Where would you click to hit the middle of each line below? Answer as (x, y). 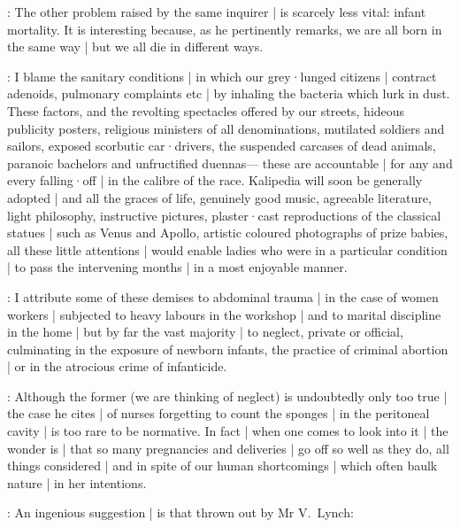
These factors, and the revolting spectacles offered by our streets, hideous (206, 110)
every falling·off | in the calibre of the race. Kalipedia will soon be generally (215, 180)
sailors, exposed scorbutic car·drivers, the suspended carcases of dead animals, (222, 146)
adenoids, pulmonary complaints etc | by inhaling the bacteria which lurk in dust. (229, 93)
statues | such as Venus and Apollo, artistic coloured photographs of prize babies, (228, 233)
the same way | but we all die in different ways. (135, 47)
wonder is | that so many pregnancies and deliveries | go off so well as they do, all (228, 448)
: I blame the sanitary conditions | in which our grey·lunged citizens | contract (222, 76)
